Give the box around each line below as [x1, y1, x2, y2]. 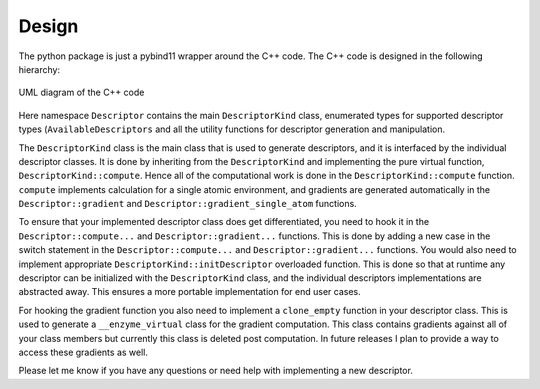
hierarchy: [18, 63, 60, 75]
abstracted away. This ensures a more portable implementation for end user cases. [18, 286, 362, 298]
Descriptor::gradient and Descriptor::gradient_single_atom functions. [18, 198, 357, 210]
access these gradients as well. [18, 346, 149, 358]
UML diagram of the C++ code [18, 86, 145, 99]
